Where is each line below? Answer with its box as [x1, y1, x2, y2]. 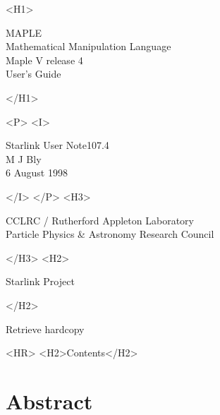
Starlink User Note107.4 [6, 138, 109, 152]
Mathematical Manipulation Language [6, 39, 171, 54]
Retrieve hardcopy [6, 321, 85, 336]
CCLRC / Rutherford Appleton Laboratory [6, 212, 194, 227]
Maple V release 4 [6, 52, 83, 67]
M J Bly [6, 151, 42, 166]
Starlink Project [6, 274, 75, 289]
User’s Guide [6, 66, 61, 81]
